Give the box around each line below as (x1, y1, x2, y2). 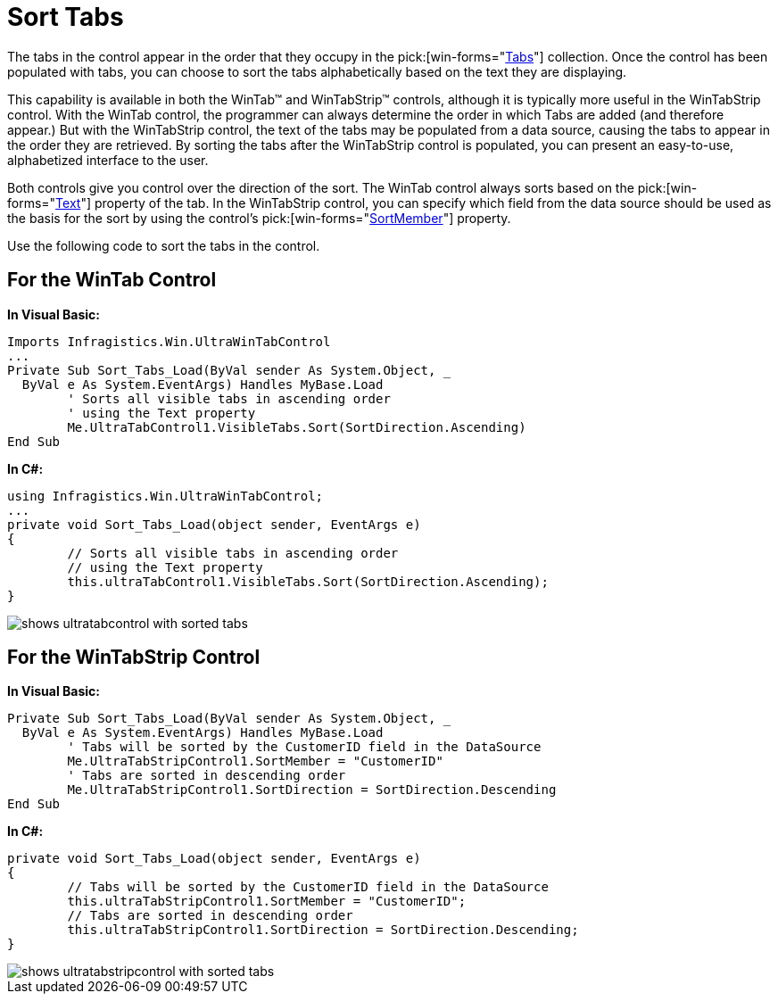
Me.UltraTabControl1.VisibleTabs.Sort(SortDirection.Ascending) (67, 419, 526, 434)
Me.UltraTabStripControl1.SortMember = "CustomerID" (67, 754, 443, 769)
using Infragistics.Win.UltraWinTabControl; (7, 488, 324, 503)
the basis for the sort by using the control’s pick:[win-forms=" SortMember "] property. (7, 210, 511, 226)
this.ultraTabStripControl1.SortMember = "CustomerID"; (67, 894, 467, 909)
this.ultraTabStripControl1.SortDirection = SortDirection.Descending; (67, 922, 579, 938)
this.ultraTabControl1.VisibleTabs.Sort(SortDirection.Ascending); (67, 574, 549, 589)
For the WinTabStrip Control (7, 646, 261, 669)
